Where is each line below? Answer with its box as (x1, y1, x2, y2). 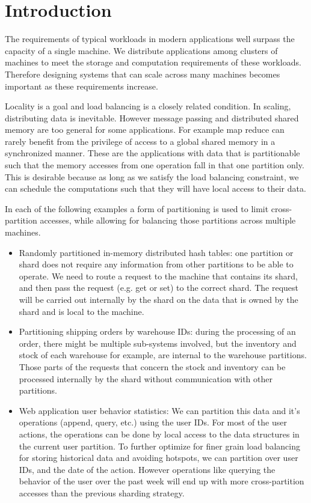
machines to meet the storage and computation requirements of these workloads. (5, 56, 301, 69)
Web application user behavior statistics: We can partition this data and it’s (19, 404, 300, 416)
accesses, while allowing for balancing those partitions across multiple (40, 214, 296, 227)
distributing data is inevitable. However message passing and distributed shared (5, 111, 299, 124)
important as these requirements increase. (5, 79, 158, 92)
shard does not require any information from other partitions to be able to (19, 258, 294, 270)
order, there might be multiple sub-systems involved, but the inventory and (19, 337, 297, 349)
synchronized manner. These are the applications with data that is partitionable (5, 147, 300, 159)
